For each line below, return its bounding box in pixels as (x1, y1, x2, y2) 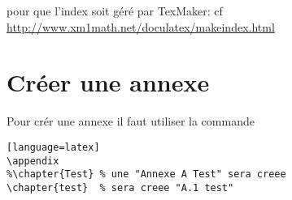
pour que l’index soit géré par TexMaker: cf (7, 2, 223, 19)
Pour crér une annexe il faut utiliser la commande (7, 113, 255, 130)
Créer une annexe (7, 66, 210, 99)
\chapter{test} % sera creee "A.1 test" (7, 181, 234, 194)
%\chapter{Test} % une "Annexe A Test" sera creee (7, 168, 286, 181)
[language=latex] (7, 141, 100, 153)
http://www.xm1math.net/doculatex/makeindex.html (7, 18, 275, 35)
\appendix (7, 155, 59, 167)
